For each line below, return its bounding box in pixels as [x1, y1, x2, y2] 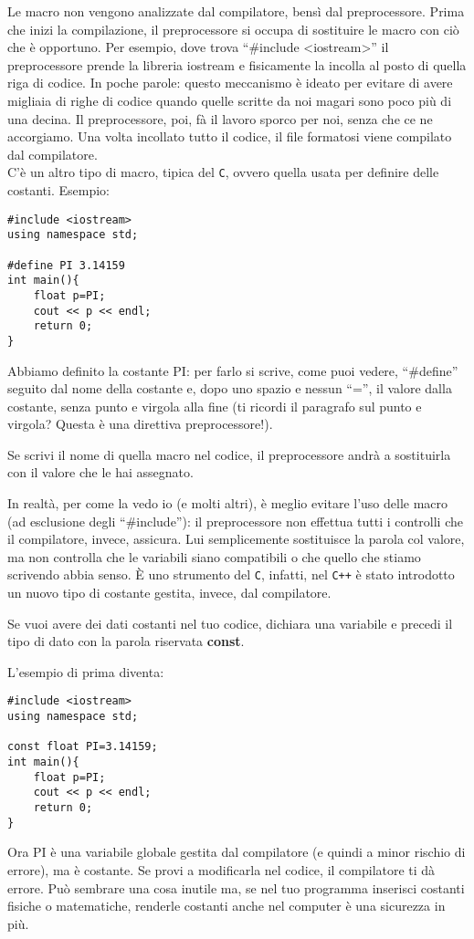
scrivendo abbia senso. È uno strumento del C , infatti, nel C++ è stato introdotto [7, 565, 455, 584]
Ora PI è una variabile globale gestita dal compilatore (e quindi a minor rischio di [7, 842, 466, 861]
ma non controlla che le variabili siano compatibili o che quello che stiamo [7, 547, 421, 566]
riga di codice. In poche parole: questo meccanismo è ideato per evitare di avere [7, 73, 453, 92]
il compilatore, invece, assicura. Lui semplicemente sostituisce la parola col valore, [7, 529, 465, 548]
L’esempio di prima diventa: [7, 662, 164, 681]
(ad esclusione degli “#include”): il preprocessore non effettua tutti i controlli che [7, 511, 463, 530]
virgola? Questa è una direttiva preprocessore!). [7, 414, 273, 433]
